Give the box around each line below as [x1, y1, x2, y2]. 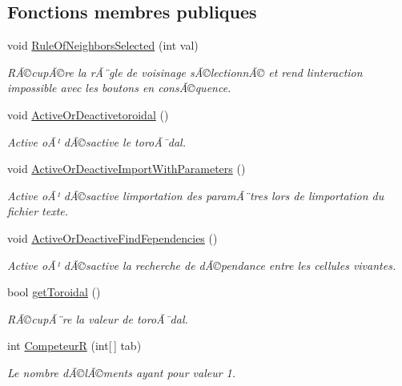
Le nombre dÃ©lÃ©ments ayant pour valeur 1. [7, 364, 236, 380]
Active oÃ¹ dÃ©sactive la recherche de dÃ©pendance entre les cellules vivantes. [7, 256, 396, 273]
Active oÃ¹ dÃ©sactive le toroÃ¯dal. [7, 133, 186, 150]
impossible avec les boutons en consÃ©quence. [7, 79, 231, 96]
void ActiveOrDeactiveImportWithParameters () [7, 160, 246, 177]
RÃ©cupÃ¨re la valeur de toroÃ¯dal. [7, 310, 188, 327]
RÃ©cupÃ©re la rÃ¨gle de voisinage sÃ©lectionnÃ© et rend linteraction [7, 63, 363, 80]
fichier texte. [7, 203, 69, 219]
